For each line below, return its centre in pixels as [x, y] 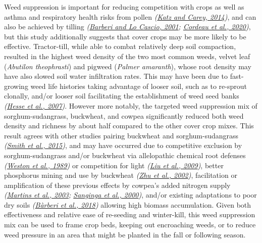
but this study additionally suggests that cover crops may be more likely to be [125, 36]
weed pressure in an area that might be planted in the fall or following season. [125, 234]
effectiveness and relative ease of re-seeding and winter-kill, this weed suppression [130, 214]
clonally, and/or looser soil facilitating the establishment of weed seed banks [122, 96]
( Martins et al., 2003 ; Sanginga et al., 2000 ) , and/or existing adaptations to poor [130, 195]
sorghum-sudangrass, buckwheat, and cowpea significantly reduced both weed [124, 115]
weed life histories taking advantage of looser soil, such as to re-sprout [139, 86]
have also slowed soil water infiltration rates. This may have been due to [116, 76]
